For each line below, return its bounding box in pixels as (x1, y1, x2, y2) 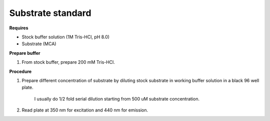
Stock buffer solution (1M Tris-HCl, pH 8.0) (21, 34, 110, 40)
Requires (9, 25, 28, 31)
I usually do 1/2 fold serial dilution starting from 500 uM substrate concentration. (34, 96, 200, 102)
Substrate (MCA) (21, 41, 56, 47)
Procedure (9, 68, 32, 74)
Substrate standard (9, 7, 91, 18)
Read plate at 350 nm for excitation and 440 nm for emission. (21, 107, 148, 113)
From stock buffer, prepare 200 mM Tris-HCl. (21, 59, 115, 65)
